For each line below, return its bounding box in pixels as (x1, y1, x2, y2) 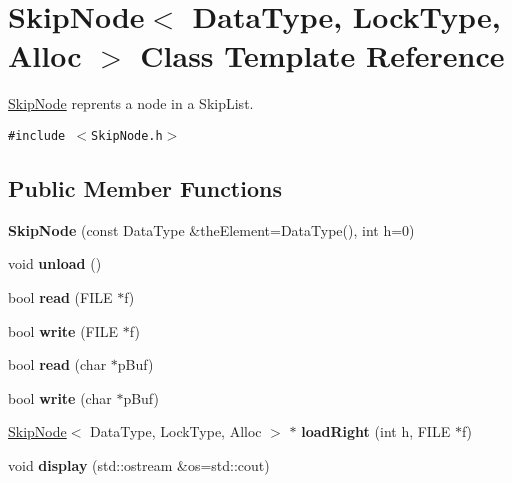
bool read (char (8, 354, 107, 375)
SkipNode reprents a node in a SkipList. (8, 93, 254, 114)
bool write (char (8, 387, 112, 408)
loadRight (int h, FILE (301, 421, 451, 442)
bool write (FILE (8, 320, 119, 341)
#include (8, 128, 66, 143)
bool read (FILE (8, 286, 113, 307)
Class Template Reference (140, 35, 505, 76)
